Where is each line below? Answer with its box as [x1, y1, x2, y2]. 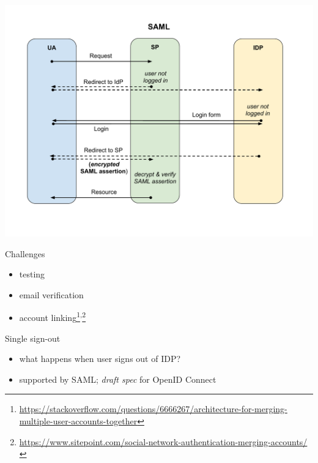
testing [19, 268, 45, 280]
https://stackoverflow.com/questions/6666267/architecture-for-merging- [19, 402, 287, 415]
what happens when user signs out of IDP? [19, 352, 181, 365]
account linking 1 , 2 [19, 309, 86, 324]
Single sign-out [5, 331, 61, 344]
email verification [19, 288, 84, 301]
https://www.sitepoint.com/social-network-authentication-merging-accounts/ [19, 435, 308, 448]
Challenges [5, 247, 45, 260]
